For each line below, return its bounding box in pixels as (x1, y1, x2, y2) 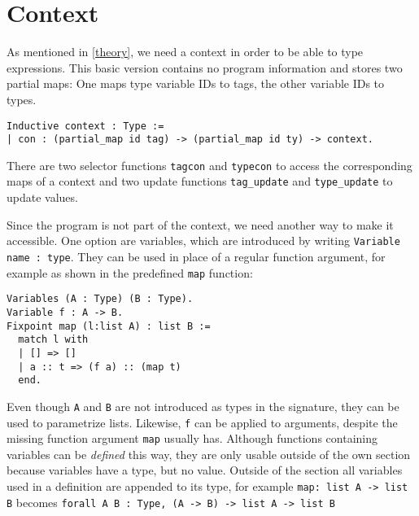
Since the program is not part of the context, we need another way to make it (7, 216, 394, 233)
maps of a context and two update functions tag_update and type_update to (7, 173, 393, 190)
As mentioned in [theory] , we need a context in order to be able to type (7, 43, 364, 60)
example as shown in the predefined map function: (7, 264, 253, 281)
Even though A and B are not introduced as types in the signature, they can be (7, 397, 399, 414)
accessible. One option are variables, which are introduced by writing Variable (7, 232, 400, 249)
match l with (18, 334, 89, 346)
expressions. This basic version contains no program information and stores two (7, 59, 403, 76)
